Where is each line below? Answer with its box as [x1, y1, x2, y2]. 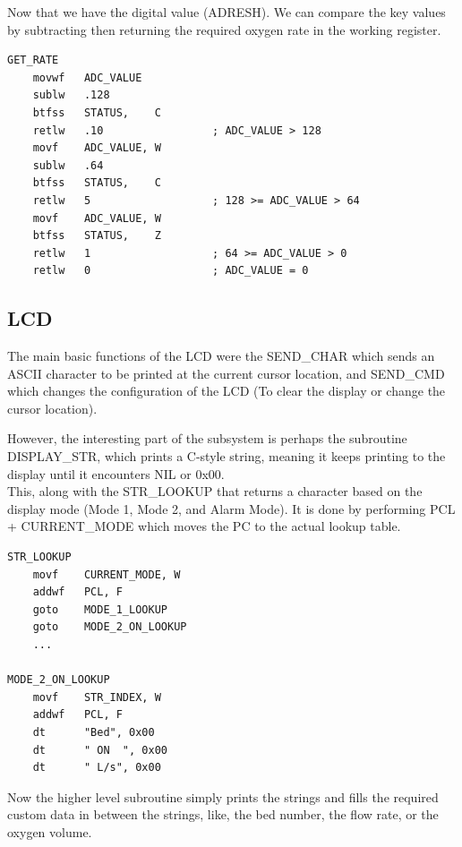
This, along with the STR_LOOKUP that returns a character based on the [7, 482, 423, 500]
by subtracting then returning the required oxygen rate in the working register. [7, 20, 441, 38]
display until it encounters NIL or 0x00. [7, 464, 225, 483]
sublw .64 [32, 158, 104, 172]
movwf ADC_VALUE [32, 71, 142, 84]
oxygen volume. [7, 822, 92, 841]
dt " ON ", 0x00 [32, 743, 167, 757]
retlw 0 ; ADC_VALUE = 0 [32, 264, 309, 278]
